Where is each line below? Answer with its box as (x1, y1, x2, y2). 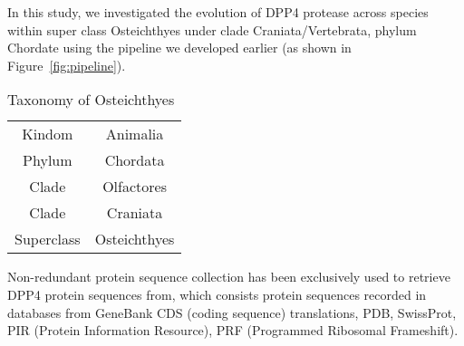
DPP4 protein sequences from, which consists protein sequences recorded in (7, 284, 427, 303)
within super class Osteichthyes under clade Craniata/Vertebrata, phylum (7, 20, 417, 39)
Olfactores (102, 176, 167, 197)
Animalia (105, 123, 164, 145)
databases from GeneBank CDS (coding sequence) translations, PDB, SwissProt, (7, 303, 457, 322)
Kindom (22, 123, 73, 145)
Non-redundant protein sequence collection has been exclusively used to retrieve (7, 267, 450, 286)
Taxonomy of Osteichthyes (7, 89, 175, 111)
